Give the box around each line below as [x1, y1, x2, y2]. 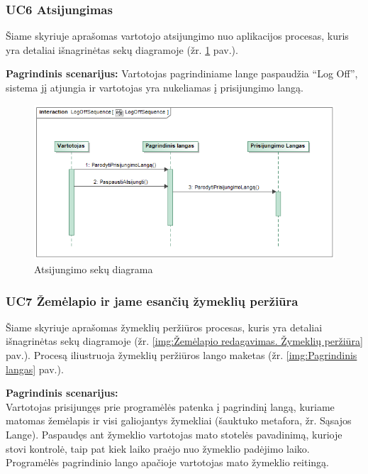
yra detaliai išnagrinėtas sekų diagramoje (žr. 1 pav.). [6, 42, 238, 57]
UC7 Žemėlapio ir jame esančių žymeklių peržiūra [6, 292, 299, 309]
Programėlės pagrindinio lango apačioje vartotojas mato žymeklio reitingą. [6, 455, 329, 470]
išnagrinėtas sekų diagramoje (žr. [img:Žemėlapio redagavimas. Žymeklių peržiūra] [6, 334, 363, 348]
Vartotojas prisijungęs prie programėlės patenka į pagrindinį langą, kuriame [6, 399, 335, 414]
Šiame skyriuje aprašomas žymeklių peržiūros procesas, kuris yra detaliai [6, 319, 323, 334]
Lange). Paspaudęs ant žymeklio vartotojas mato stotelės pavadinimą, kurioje [6, 426, 342, 441]
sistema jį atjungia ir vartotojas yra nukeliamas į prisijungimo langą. [6, 80, 303, 94]
